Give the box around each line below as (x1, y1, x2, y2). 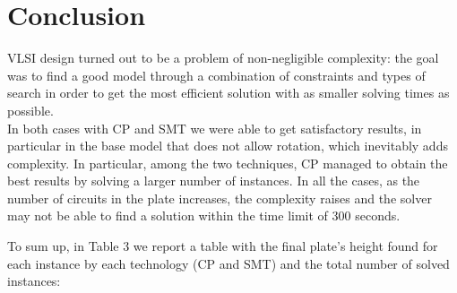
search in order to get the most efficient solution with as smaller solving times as (7, 83, 450, 102)
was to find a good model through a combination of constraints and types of (7, 65, 426, 84)
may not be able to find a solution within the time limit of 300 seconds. (7, 206, 401, 225)
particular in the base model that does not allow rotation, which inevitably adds (7, 136, 448, 155)
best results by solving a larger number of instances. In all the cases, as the (7, 171, 420, 190)
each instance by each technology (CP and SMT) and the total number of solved (7, 254, 450, 272)
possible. (7, 100, 54, 119)
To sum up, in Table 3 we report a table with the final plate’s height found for (7, 237, 438, 255)
